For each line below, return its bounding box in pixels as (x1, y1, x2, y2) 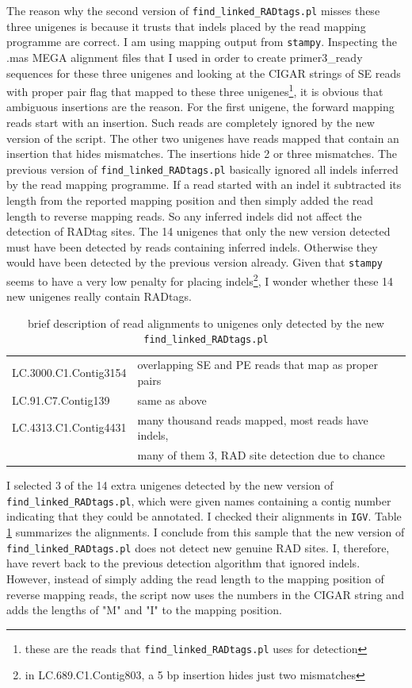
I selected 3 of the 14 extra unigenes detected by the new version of (6, 477, 334, 494)
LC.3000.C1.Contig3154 (12, 364, 127, 381)
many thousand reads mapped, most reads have (137, 411, 368, 428)
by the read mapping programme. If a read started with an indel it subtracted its (6, 176, 402, 193)
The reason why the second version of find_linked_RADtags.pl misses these (6, 2, 380, 18)
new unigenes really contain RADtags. (6, 288, 192, 305)
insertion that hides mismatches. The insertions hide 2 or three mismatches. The (6, 145, 398, 162)
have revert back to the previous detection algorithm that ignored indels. (6, 555, 360, 571)
